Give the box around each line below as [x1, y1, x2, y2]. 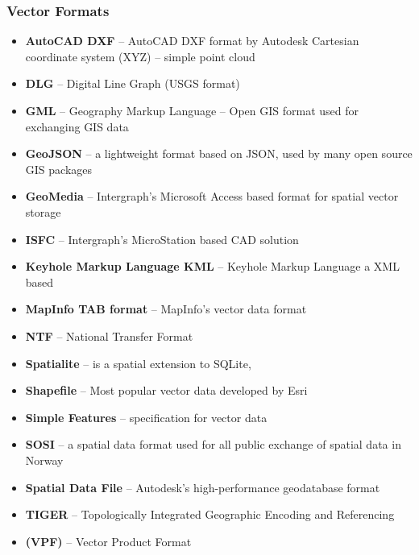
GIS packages [25, 160, 93, 177]
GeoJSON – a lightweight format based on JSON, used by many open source [25, 145, 413, 162]
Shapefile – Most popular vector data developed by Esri [25, 382, 308, 399]
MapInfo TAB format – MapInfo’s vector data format [25, 300, 307, 317]
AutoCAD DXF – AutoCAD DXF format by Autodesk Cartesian [25, 32, 359, 49]
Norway [25, 451, 64, 468]
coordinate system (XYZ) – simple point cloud [25, 48, 255, 64]
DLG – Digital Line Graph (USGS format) [25, 75, 240, 92]
